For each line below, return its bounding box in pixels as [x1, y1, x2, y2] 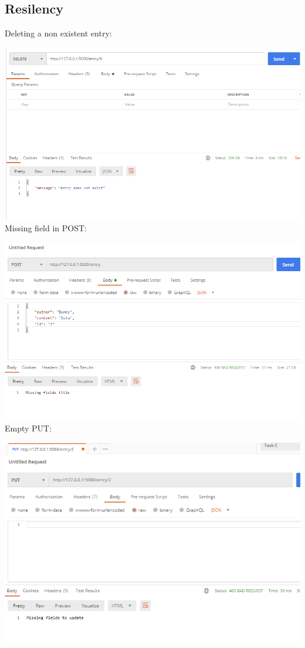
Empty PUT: [5, 422, 52, 434]
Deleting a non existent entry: [5, 27, 112, 39]
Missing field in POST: [5, 222, 87, 234]
